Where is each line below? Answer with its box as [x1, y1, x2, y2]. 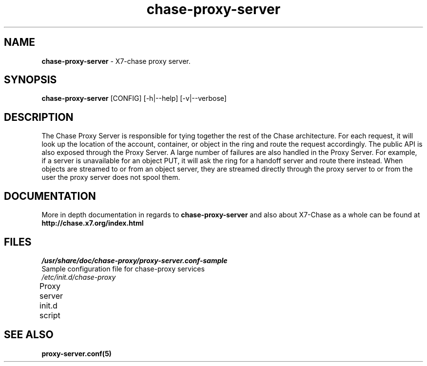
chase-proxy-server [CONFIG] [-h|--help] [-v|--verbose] [41, 94, 227, 103]
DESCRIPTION [4, 111, 74, 123]
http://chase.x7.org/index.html [41, 219, 144, 228]
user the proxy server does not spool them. [41, 173, 180, 182]
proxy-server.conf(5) [41, 349, 112, 358]
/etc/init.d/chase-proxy [41, 272, 116, 281]
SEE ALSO [4, 328, 54, 341]
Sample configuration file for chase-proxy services [41, 264, 205, 273]
